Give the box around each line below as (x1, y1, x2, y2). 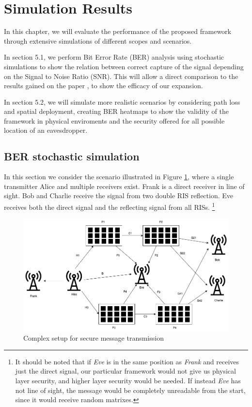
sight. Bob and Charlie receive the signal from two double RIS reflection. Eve (4, 190, 233, 201)
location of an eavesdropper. (4, 125, 88, 135)
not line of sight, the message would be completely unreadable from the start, (15, 385, 246, 395)
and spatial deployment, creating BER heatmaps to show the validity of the (4, 106, 229, 116)
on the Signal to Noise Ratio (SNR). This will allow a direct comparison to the (4, 71, 238, 81)
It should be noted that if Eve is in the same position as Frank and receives (15, 356, 239, 366)
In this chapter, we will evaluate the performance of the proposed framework (4, 26, 231, 36)
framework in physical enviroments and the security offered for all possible (4, 115, 225, 125)
